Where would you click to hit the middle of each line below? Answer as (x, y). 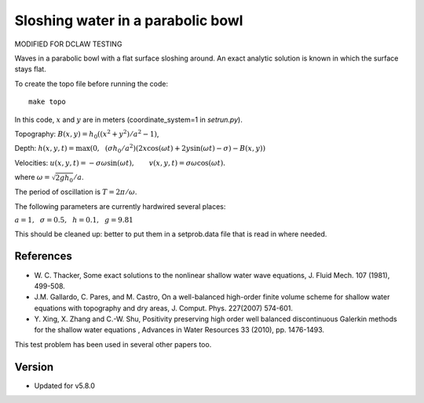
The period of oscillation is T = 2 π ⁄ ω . (76, 192)
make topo (47, 102)
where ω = (32, 178)
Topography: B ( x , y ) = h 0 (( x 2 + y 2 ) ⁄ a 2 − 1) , (87, 134)
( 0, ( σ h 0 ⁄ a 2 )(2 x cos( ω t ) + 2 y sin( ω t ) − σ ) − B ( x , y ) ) (178, 148)
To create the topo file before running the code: (91, 83)
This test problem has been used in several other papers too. (113, 344)
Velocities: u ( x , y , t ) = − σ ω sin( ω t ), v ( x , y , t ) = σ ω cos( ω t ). (120, 163)
